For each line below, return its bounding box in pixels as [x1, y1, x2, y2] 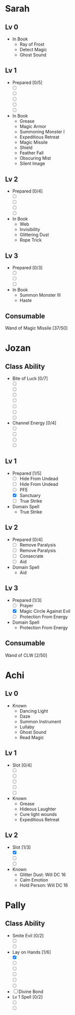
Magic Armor [19, 123, 47, 129]
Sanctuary [19, 492, 41, 498]
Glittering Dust [19, 232, 49, 238]
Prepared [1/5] [12, 470, 42, 476]
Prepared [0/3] [12, 265, 43, 270]
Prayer [19, 602, 34, 608]
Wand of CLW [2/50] [5, 652, 48, 658]
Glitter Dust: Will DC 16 [19, 872, 66, 878]
